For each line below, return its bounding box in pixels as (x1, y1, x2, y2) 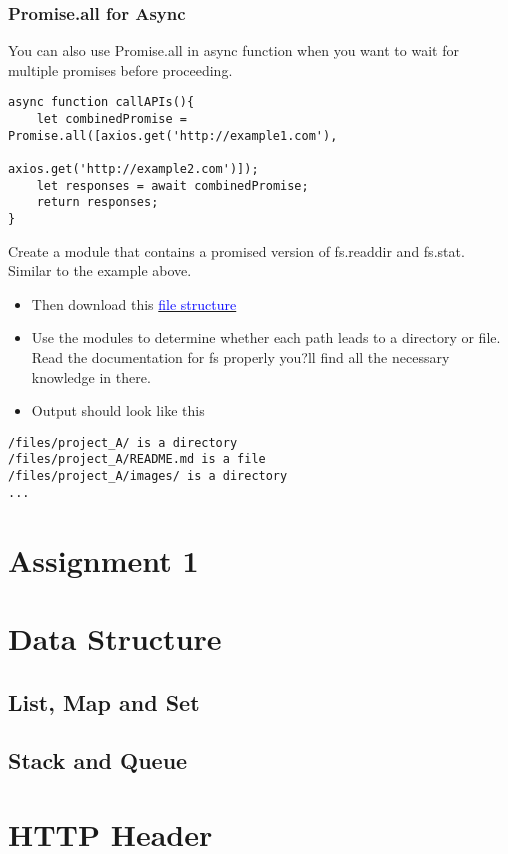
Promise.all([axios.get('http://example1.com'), (8, 128, 338, 143)
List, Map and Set (8, 686, 200, 717)
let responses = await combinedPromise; (36, 178, 309, 193)
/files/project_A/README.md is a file (8, 452, 266, 467)
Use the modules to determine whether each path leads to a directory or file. (31, 327, 501, 348)
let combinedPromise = (36, 112, 187, 127)
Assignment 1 (8, 539, 199, 580)
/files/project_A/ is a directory (8, 435, 238, 450)
